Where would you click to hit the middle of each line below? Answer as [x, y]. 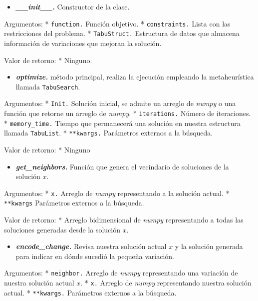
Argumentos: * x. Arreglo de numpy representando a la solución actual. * [117, 193]
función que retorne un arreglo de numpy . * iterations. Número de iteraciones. [128, 113]
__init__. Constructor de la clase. [73, 6]
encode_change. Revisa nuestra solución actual [91, 246]
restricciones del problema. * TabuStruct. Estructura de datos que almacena [122, 33]
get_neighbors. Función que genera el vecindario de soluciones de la [122, 166]
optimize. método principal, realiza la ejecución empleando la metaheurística [135, 77]
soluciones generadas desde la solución [62, 229]
